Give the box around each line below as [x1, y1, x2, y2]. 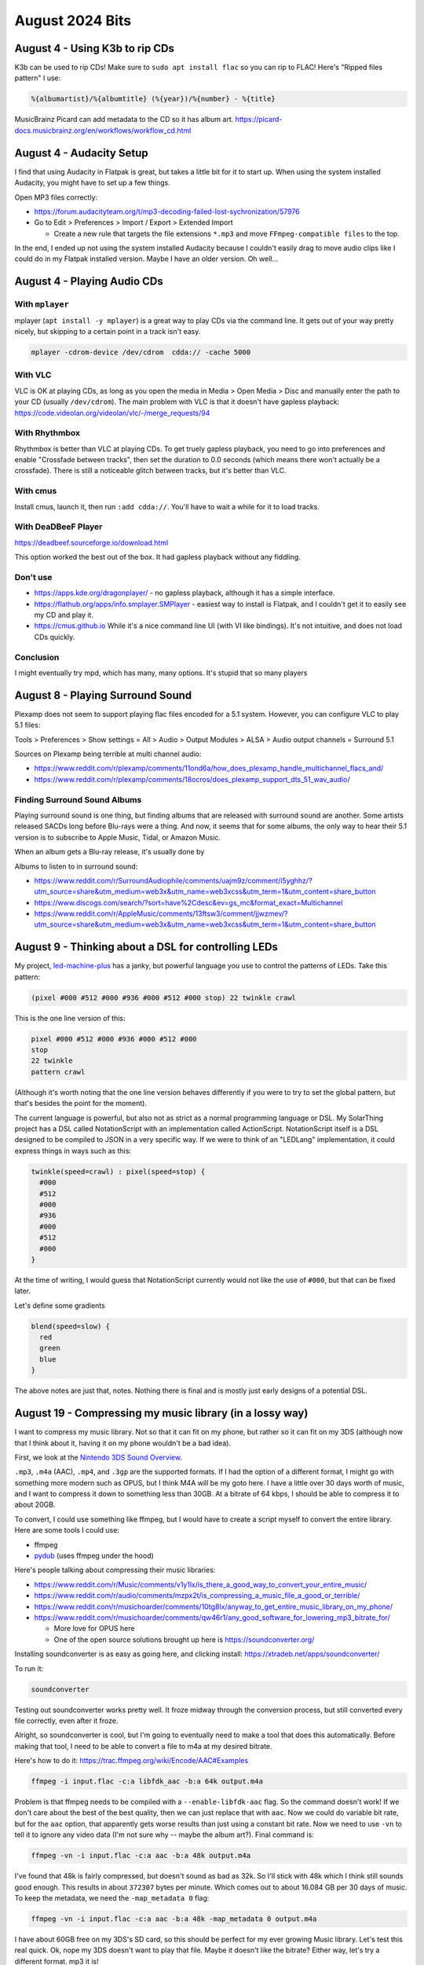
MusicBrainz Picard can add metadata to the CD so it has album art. [14, 115, 234, 124]
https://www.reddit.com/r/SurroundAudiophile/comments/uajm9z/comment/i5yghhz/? [34, 876, 313, 885]
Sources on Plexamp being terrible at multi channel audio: [14, 749, 202, 758]
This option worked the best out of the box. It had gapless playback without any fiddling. [14, 553, 302, 562]
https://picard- [235, 115, 283, 124]
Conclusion [14, 652, 60, 663]
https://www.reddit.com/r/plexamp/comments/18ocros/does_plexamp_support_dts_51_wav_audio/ [34, 774, 350, 784]
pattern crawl [31, 1067, 86, 1076]
